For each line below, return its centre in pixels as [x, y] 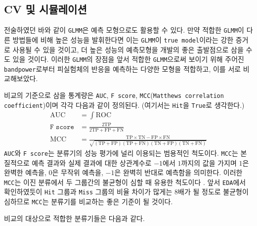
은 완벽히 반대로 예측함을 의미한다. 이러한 [178, 172]
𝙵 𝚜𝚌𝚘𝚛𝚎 [62, 127]
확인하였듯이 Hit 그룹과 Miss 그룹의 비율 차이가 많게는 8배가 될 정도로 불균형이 [126, 192]
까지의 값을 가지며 [209, 162]
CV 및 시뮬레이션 [45, 9]
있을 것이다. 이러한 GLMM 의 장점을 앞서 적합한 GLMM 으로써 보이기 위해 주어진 [128, 59]
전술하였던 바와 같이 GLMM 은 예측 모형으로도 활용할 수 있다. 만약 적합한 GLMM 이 [124, 30]
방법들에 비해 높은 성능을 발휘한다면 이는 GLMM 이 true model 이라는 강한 [123, 39]
